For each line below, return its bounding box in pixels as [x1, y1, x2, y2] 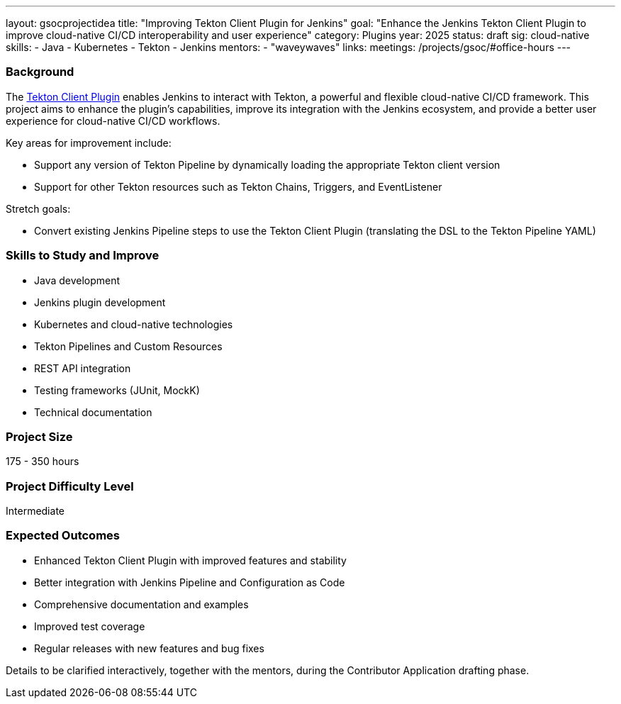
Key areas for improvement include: [6, 136, 172, 149]
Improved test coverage [34, 620, 145, 632]
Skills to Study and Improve [6, 248, 160, 263]
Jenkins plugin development [34, 296, 166, 308]
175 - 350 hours [6, 455, 79, 468]
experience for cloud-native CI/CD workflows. [6, 114, 220, 127]
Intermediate [6, 505, 65, 517]
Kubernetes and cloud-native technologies [34, 318, 233, 330]
